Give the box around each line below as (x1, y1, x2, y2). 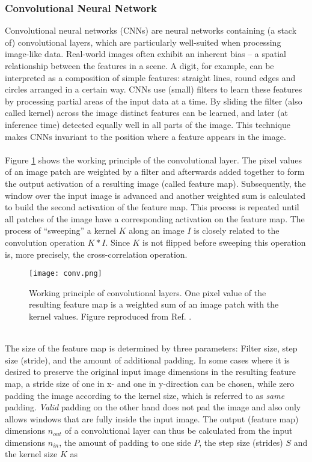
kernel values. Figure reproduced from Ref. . (29, 309, 192, 322)
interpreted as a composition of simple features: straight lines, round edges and (5, 71, 296, 84)
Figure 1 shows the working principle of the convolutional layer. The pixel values (5, 153, 302, 166)
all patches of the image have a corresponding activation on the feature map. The (5, 212, 305, 225)
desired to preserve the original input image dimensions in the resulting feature (5, 365, 296, 378)
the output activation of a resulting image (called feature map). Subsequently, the (5, 177, 306, 189)
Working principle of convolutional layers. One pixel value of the (29, 286, 266, 299)
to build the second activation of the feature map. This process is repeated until (5, 201, 299, 213)
